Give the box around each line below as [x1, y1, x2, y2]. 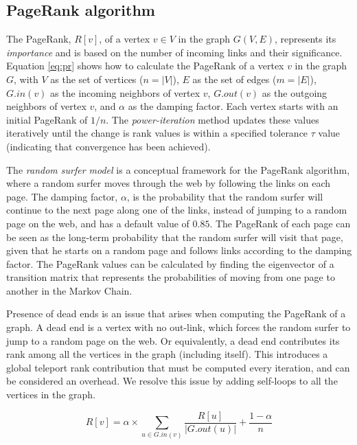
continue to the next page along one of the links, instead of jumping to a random [6, 203, 347, 217]
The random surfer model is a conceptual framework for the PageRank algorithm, [6, 162, 350, 176]
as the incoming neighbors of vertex [50, 85, 200, 100]
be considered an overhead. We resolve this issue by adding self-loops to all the [6, 374, 338, 388]
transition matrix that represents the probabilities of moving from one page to [6, 270, 335, 284]
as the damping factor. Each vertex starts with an [128, 99, 338, 113]
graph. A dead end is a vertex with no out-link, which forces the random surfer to [6, 320, 351, 334]
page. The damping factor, [6, 189, 118, 203]
